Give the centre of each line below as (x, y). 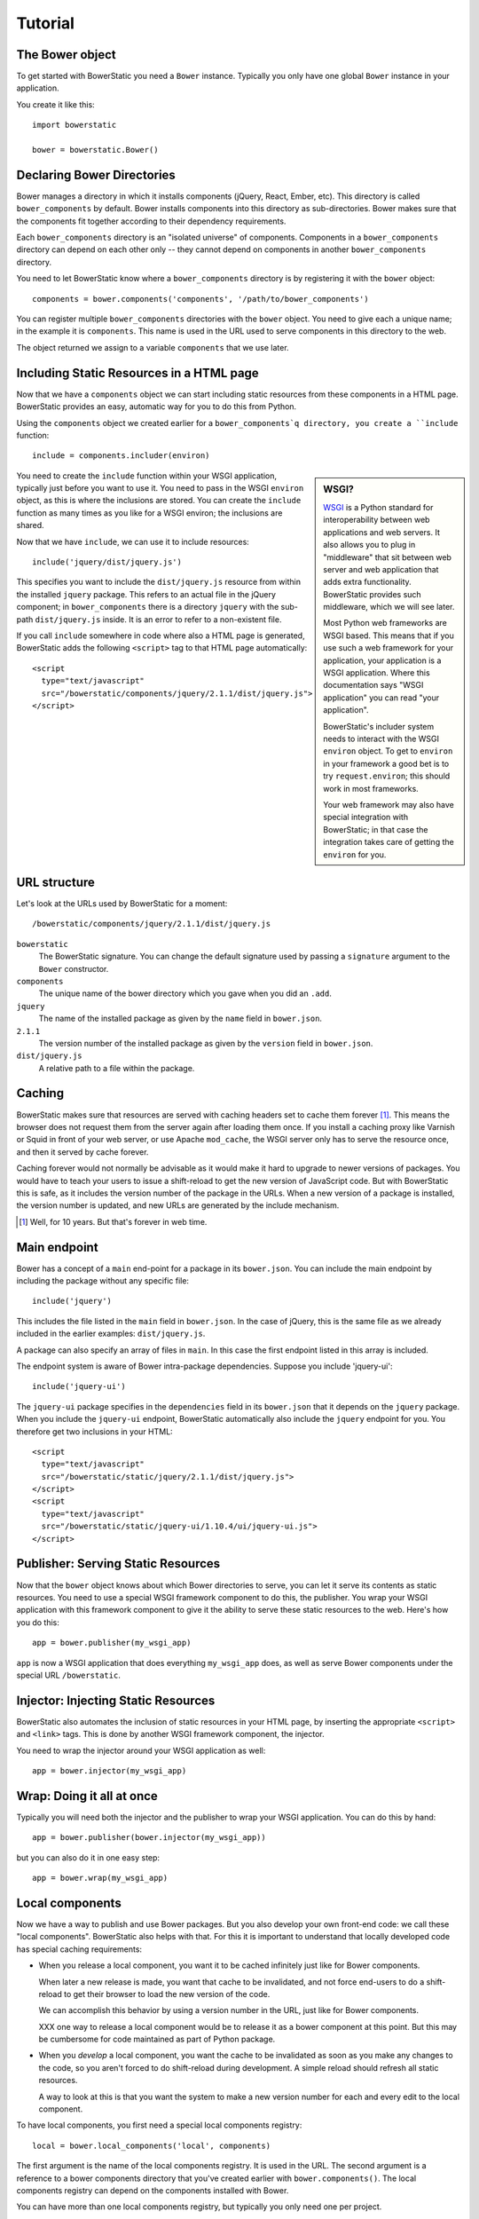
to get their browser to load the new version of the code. (167, 1994)
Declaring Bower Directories (96, 174)
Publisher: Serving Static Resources (118, 1564)
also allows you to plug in (369, 545)
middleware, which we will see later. (389, 607)
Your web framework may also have (389, 804)
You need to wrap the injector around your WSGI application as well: (141, 1750)
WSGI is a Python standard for (378, 507)
